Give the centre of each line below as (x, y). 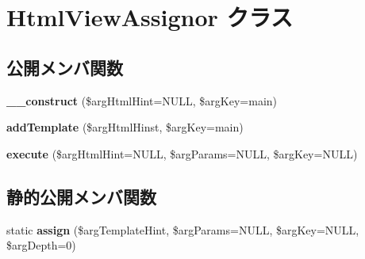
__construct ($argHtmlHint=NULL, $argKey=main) (142, 100)
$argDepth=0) (41, 245)
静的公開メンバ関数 (81, 196)
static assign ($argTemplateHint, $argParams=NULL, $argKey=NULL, (183, 229)
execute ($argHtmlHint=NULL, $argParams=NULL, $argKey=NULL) (182, 153)
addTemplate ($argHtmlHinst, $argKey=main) (125, 127)
